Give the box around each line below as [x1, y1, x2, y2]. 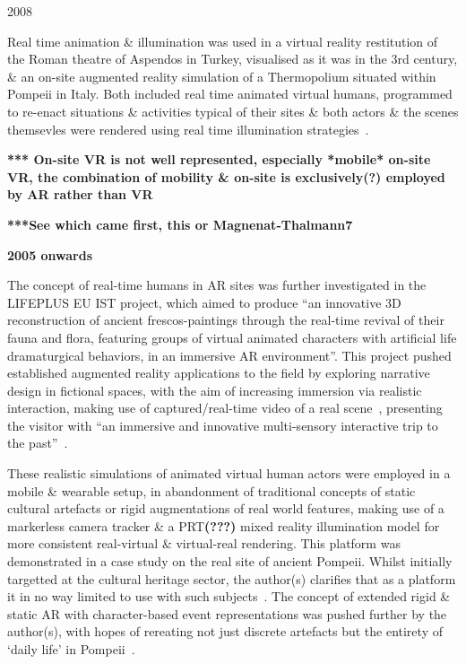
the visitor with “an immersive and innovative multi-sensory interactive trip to [7, 415, 438, 434]
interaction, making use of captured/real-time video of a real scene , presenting [7, 398, 443, 417]
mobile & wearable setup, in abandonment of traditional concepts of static [7, 481, 416, 500]
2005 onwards [7, 245, 93, 264]
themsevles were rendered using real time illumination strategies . [7, 119, 369, 138]
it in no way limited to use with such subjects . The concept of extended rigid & [7, 587, 451, 606]
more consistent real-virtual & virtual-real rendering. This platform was [7, 534, 401, 553]
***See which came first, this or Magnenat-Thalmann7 [7, 214, 353, 233]
